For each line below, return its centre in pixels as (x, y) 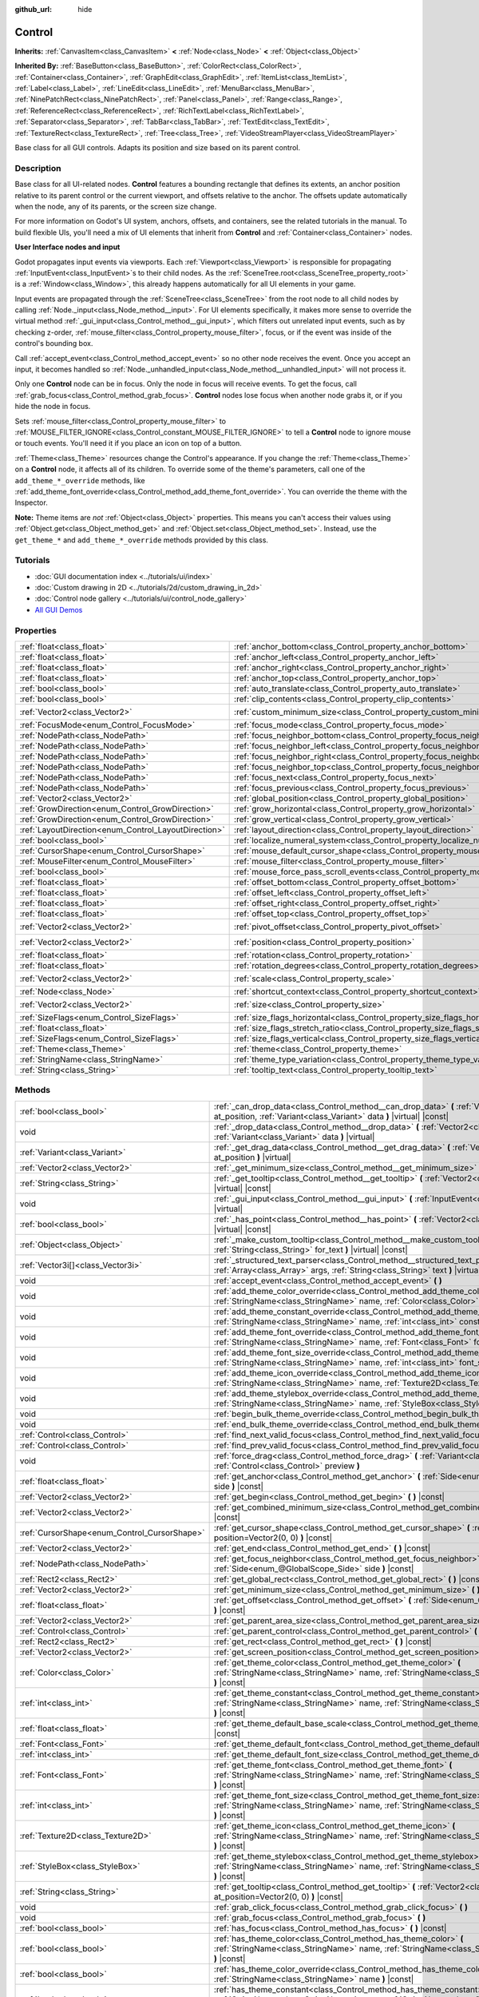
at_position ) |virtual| (252, 1157)
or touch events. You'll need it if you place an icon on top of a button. (129, 443)
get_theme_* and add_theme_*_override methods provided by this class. (142, 540)
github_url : (33, 9)
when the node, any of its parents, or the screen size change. (116, 206)
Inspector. (31, 502)
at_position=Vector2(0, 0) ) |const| (278, 1896)
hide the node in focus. (53, 407)
